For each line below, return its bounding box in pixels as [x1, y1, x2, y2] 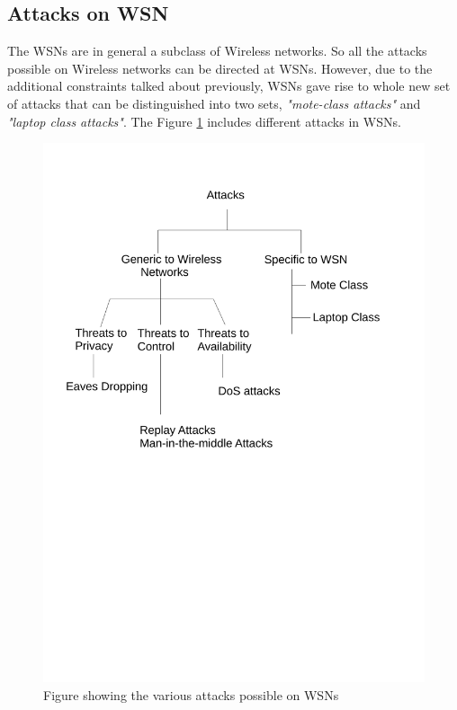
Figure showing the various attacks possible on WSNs [43, 685, 339, 704]
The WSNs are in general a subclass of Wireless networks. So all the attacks [7, 41, 427, 60]
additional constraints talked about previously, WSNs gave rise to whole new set [7, 76, 451, 95]
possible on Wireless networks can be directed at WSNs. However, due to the [7, 58, 433, 77]
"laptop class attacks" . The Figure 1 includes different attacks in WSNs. [7, 111, 401, 130]
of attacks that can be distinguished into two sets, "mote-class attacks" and [7, 93, 421, 112]
